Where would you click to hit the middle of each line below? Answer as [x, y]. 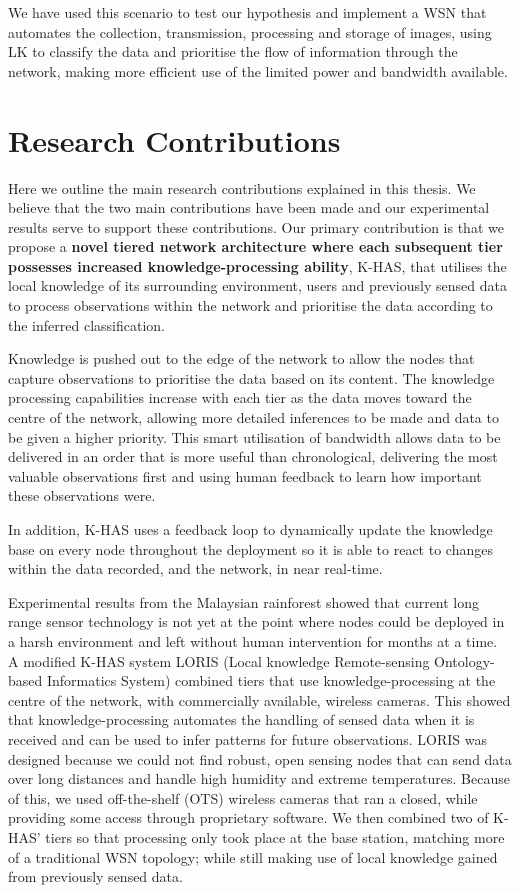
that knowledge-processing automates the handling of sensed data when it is [241, 719]
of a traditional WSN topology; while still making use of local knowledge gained [253, 856]
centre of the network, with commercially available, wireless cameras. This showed [259, 699]
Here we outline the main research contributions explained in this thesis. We [242, 187]
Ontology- [464, 660]
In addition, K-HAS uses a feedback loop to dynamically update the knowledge [250, 529]
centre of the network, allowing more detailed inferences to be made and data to [253, 417]
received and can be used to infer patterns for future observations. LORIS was [247, 738]
